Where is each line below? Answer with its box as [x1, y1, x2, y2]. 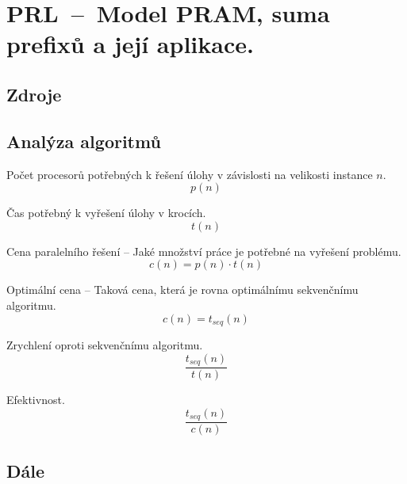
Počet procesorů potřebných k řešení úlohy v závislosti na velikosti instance [6, 166, 373, 182]
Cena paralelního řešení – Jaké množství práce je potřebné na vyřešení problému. [6, 242, 401, 259]
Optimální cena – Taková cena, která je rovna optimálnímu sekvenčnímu [6, 281, 359, 298]
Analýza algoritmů [6, 128, 161, 153]
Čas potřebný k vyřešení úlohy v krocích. [6, 204, 206, 221]
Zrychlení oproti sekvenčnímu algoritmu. [6, 336, 203, 353]
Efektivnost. [6, 391, 65, 408]
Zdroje [6, 82, 62, 106]
